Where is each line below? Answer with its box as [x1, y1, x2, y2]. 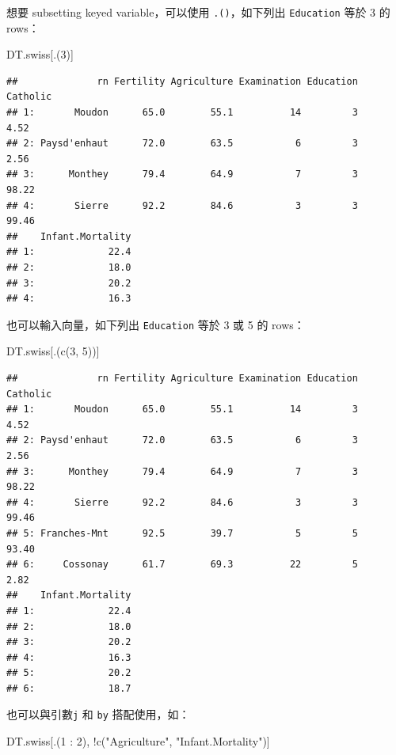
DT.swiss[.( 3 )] [6, 46, 74, 63]
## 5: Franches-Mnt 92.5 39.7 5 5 [6, 527, 358, 539]
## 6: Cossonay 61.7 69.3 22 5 [6, 559, 358, 571]
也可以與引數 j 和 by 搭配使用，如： [6, 706, 190, 723]
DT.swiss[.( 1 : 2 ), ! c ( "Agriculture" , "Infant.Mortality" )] [6, 733, 270, 749]
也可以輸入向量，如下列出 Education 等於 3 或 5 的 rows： [6, 316, 305, 332]
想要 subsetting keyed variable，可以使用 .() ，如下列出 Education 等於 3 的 [6, 4, 390, 20]
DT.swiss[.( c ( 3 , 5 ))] [6, 343, 100, 359]
